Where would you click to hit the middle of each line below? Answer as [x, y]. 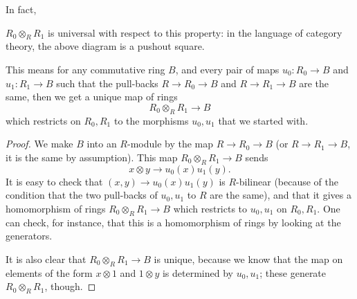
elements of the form [49, 272]
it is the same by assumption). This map [92, 157]
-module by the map [170, 144]
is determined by [198, 272]
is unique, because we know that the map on [248, 259]
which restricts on [43, 120]
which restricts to [210, 208]
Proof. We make [39, 144]
